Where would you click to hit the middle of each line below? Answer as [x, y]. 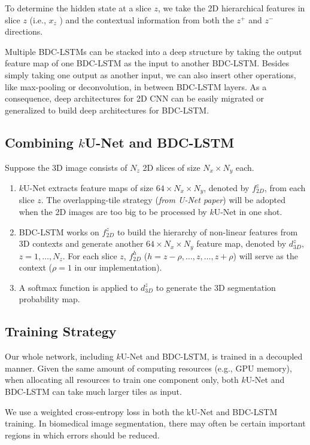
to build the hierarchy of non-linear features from [207, 231]
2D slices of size [171, 167]
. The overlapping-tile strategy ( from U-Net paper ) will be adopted [163, 200]
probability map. [49, 299]
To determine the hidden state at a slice [78, 8]
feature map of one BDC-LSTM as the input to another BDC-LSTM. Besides [147, 63]
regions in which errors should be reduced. [82, 435]
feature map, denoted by [241, 243]
